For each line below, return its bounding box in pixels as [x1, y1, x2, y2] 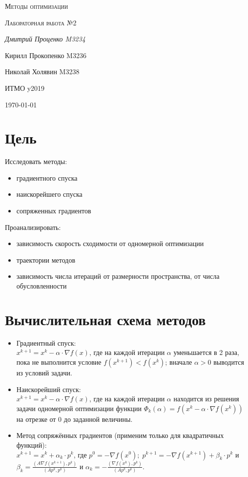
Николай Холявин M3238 [5, 66, 80, 77]
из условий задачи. [16, 367, 72, 377]
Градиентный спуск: [16, 337, 76, 348]
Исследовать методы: [5, 156, 67, 166]
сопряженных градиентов [16, 206, 91, 216]
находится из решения [173, 394, 239, 404]
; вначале [165, 356, 192, 367]
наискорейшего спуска [16, 189, 83, 199]
